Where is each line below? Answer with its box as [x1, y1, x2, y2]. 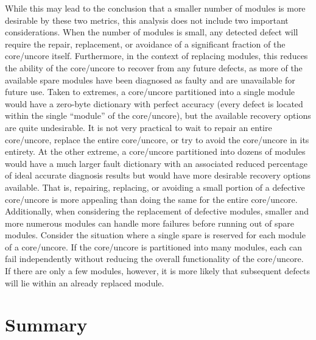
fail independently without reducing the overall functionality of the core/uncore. [5, 252, 304, 265]
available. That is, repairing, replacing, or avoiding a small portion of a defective [5, 180, 305, 193]
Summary [5, 312, 88, 337]
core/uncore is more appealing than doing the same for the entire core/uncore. [5, 193, 298, 205]
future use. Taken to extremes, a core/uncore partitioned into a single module [5, 85, 295, 98]
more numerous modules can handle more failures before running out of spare [5, 216, 295, 229]
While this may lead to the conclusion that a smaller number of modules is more [5, 2, 306, 14]
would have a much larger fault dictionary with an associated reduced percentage [5, 157, 307, 169]
